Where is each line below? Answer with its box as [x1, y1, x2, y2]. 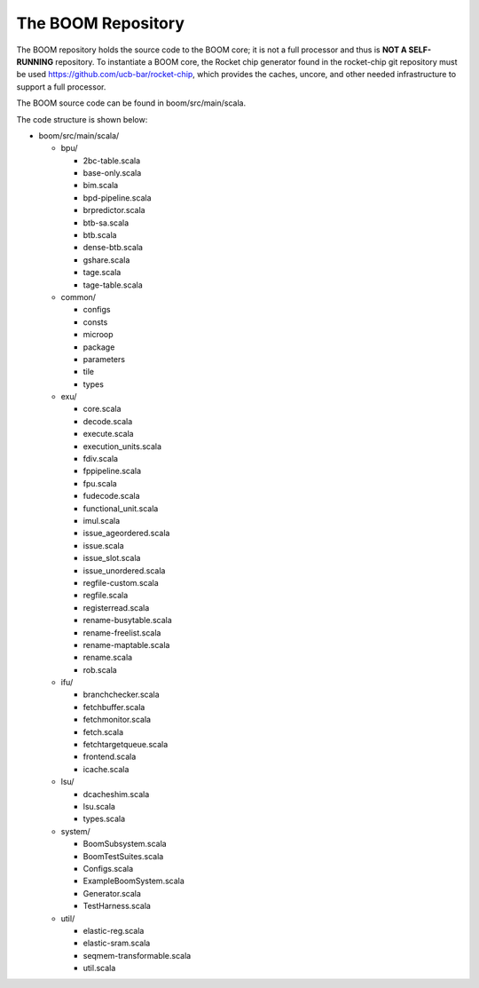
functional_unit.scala [82, 502, 159, 514]
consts [82, 316, 108, 328]
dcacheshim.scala [82, 788, 150, 799]
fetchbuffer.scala [82, 701, 145, 712]
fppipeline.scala [82, 466, 142, 477]
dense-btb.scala [82, 242, 144, 253]
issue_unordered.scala [82, 565, 166, 576]
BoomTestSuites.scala [82, 850, 164, 861]
